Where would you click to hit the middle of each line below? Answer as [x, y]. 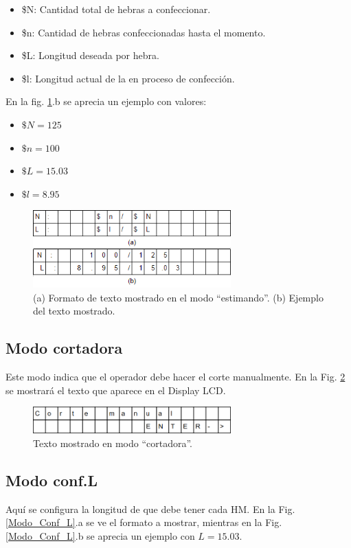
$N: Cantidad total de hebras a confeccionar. [116, 9]
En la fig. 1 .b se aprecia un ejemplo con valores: [106, 101]
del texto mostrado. [74, 311]
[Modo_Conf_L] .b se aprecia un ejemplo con [100, 535]
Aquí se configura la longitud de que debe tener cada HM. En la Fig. [150, 509]
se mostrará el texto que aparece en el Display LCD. [116, 390]
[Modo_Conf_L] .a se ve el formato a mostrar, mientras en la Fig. [144, 522]
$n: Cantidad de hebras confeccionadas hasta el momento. [144, 32]
